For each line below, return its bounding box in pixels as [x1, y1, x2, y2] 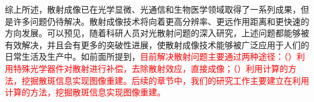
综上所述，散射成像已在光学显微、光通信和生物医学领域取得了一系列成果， [5, 3, 301, 15]
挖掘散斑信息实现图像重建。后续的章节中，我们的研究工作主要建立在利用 [21, 74, 309, 86]
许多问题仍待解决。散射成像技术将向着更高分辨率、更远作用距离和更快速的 [13, 14, 309, 27]
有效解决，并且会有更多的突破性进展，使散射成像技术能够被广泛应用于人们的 [5, 38, 309, 51]
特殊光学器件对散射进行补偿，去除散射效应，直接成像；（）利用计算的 [13, 62, 288, 74]
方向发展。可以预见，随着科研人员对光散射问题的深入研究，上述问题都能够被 [5, 27, 309, 39]
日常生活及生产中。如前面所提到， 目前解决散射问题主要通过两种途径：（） [5, 50, 296, 63]
